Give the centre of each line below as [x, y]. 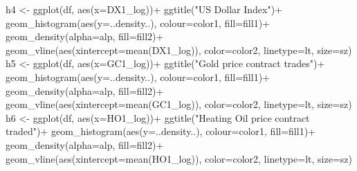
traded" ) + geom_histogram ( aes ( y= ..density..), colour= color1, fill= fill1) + [161, 131]
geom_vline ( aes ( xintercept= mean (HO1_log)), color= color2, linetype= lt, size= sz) [179, 158]
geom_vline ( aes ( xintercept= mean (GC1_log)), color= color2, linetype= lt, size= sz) [179, 104]
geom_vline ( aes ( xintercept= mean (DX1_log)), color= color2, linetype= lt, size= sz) [179, 49]
